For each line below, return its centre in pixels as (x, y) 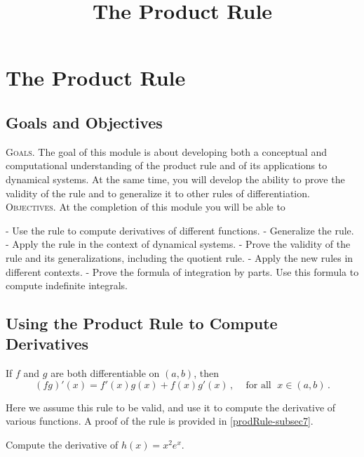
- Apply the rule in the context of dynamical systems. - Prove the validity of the (178, 244)
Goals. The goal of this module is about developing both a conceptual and (166, 151)
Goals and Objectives (84, 122)
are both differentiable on (105, 373)
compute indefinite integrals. (67, 285)
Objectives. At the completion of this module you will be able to (146, 207)
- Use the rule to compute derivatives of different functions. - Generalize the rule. (180, 230)
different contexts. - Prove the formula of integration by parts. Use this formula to (182, 271)
